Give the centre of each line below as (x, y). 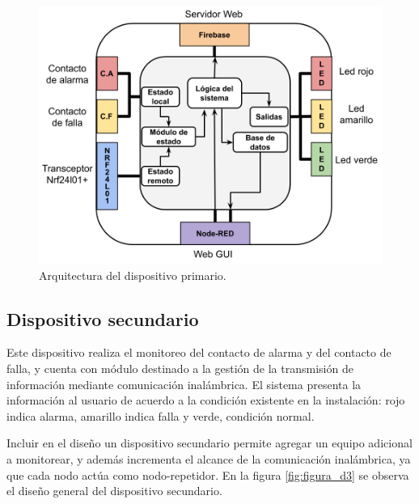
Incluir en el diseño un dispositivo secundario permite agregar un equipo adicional (209, 443)
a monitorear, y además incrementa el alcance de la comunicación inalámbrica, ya (209, 458)
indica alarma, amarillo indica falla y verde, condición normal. (161, 415)
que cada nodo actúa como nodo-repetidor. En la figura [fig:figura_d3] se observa (208, 474)
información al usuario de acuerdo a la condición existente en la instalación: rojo (206, 400)
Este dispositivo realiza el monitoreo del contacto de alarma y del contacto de (199, 352)
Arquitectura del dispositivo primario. (133, 275)
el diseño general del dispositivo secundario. (114, 491)
